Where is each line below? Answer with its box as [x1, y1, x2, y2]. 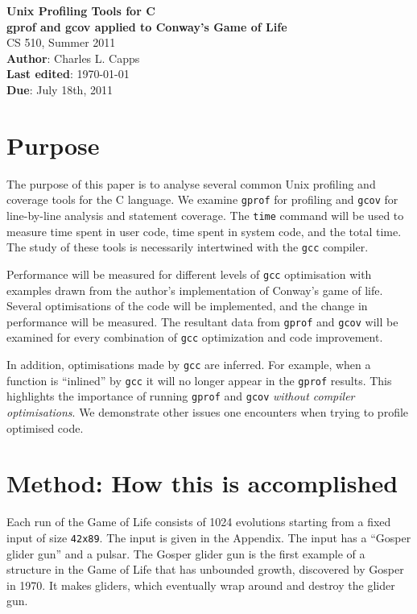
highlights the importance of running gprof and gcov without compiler [6, 388, 355, 404]
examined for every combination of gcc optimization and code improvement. [6, 329, 383, 346]
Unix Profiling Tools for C [6, 2, 155, 19]
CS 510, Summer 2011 [6, 34, 116, 51]
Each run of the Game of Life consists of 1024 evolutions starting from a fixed [6, 513, 391, 530]
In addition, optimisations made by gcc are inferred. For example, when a [6, 356, 371, 372]
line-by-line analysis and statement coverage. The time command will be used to [6, 206, 404, 223]
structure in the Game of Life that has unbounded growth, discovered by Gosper [6, 561, 404, 578]
